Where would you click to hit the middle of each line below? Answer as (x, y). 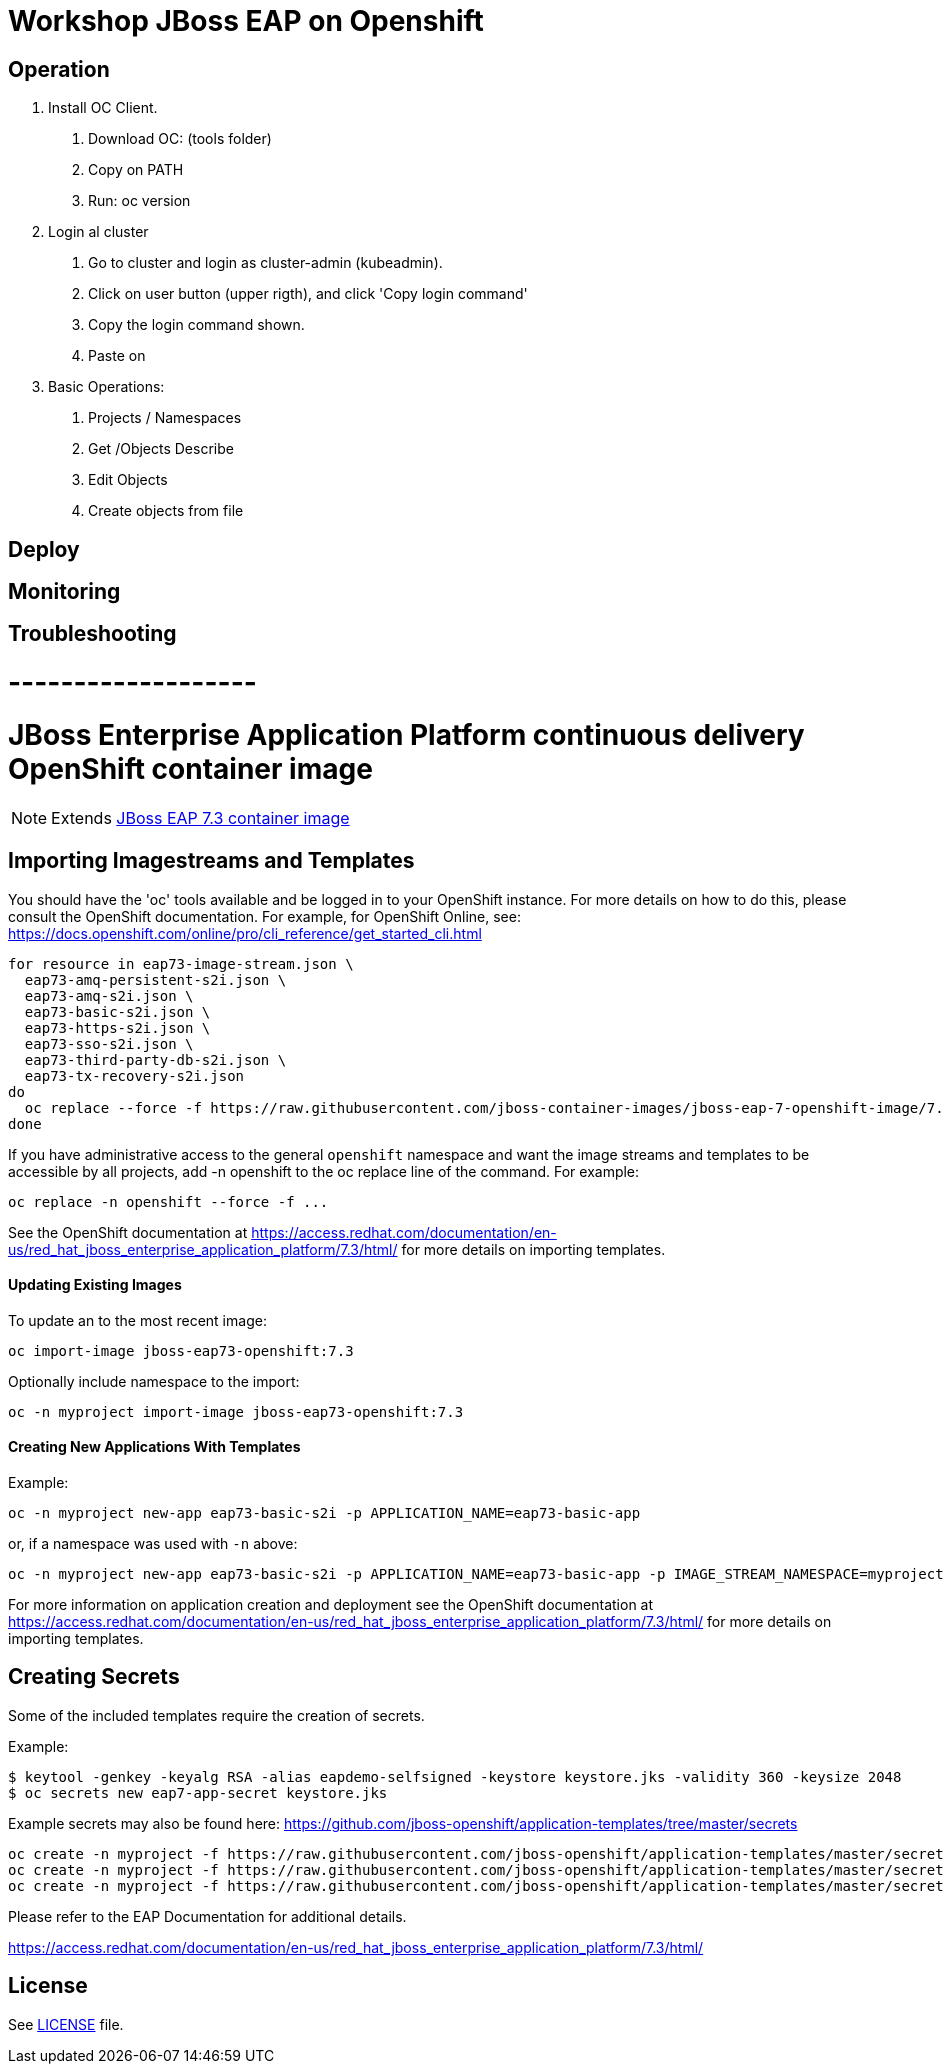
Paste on (117, 356)
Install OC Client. (103, 108)
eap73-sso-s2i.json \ (109, 1043)
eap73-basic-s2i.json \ (117, 1011)
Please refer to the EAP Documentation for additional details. (207, 1916)
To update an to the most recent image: (137, 1320)
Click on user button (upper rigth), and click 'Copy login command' (308, 294)
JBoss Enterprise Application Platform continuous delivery (406, 734)
